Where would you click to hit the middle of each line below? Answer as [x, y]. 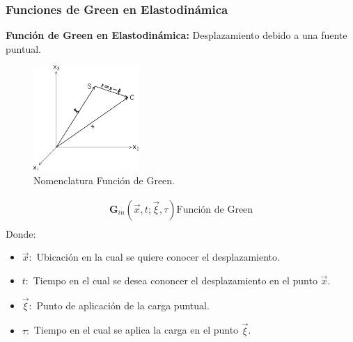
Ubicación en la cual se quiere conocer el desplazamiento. [158, 257]
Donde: [21, 233]
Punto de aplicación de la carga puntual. [123, 305]
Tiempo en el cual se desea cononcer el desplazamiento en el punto [175, 280]
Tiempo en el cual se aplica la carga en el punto [136, 330]
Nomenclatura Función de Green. [104, 180]
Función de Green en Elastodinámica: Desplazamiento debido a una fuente [176, 35]
